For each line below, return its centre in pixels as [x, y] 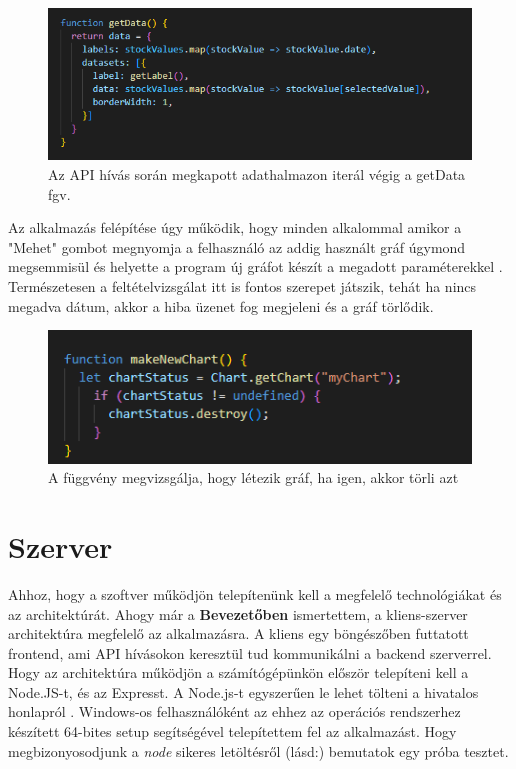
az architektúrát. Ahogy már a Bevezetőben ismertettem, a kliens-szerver [238, 613]
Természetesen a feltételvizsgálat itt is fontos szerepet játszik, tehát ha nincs [242, 286]
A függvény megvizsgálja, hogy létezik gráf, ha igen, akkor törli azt [253, 477]
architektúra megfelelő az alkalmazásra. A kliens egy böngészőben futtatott [238, 633]
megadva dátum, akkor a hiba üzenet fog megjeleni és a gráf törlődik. [221, 305]
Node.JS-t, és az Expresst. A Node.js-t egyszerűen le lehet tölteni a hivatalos [243, 691]
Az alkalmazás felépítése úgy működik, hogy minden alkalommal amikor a [235, 227]
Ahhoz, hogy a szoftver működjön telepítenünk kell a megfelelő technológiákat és [255, 593]
